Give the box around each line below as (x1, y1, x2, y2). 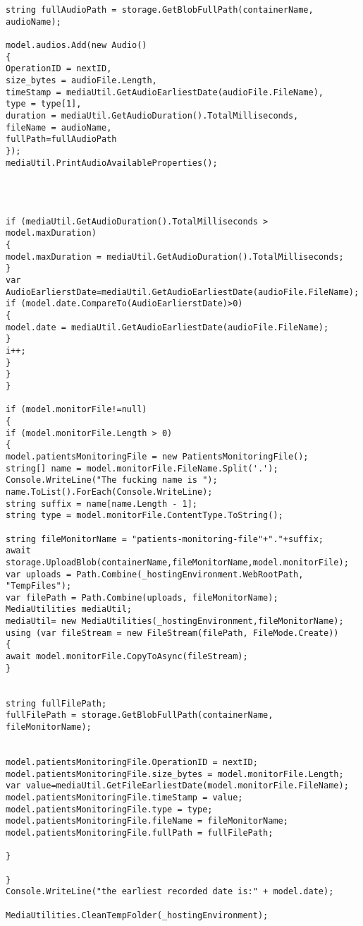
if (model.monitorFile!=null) (6, 404, 147, 415)
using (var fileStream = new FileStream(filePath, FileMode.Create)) (6, 627, 339, 638)
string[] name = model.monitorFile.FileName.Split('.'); (6, 463, 278, 474)
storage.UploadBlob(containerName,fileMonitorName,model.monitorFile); (6, 557, 349, 567)
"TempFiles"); (6, 581, 72, 591)
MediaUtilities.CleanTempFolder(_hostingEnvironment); (6, 910, 269, 920)
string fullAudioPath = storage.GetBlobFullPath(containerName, (6, 5, 314, 15)
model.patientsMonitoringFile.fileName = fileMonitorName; (6, 816, 288, 826)
